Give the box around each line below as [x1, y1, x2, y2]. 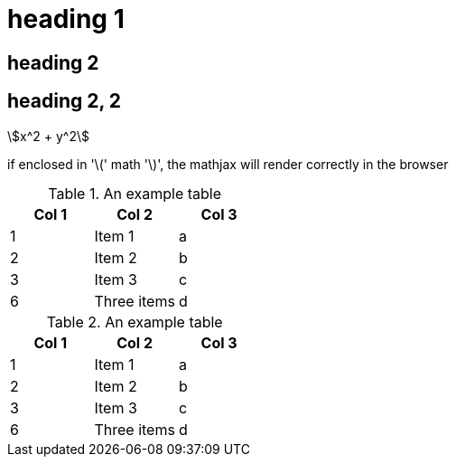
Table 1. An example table [48, 184, 222, 203]
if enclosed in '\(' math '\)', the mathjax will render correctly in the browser [7, 156, 449, 172]
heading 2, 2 [7, 90, 122, 113]
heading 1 [7, 4, 125, 34]
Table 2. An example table [46, 312, 223, 331]
